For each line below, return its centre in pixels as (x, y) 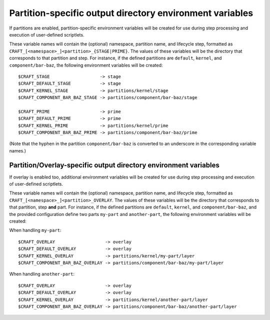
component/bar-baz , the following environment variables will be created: (86, 65)
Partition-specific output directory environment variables (131, 13)
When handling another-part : (42, 274)
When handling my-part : (35, 230)
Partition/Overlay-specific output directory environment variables (114, 165)
